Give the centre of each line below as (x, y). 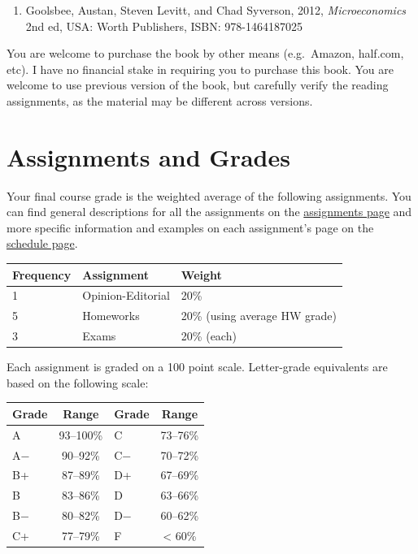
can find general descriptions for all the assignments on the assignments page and (209, 212)
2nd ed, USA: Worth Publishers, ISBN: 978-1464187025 (164, 26)
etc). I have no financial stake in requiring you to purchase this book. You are (200, 69)
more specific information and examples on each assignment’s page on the (190, 227)
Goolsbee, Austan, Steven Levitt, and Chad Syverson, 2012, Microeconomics (216, 10)
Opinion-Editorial (126, 295)
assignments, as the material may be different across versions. (160, 100)
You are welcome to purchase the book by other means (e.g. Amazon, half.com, (205, 53)
